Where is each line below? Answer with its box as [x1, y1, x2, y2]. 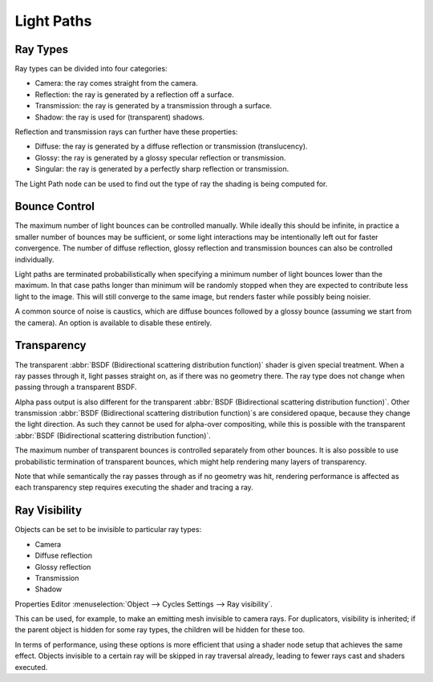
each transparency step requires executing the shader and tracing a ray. [14, 482, 254, 493]
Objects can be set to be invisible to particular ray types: [14, 525, 202, 534]
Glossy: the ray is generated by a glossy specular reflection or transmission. [34, 152, 286, 162]
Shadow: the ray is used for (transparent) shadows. [34, 112, 204, 122]
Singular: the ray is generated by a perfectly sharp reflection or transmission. [34, 164, 289, 174]
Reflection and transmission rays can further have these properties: [14, 127, 238, 136]
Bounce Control [14, 200, 95, 213]
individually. [14, 254, 55, 264]
